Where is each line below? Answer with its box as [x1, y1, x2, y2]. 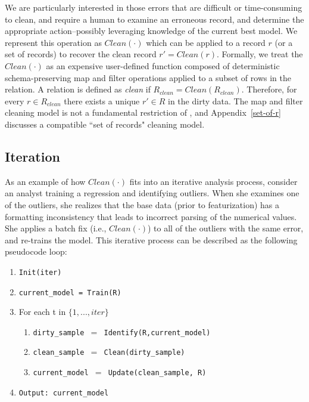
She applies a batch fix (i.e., [5, 222, 107, 234]
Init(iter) [18, 268, 62, 277]
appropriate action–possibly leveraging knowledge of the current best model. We [5, 24, 298, 37]
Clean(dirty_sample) [104, 348, 185, 357]
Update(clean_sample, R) [108, 369, 207, 378]
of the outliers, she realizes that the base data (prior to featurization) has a [5, 198, 280, 211]
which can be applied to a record [146, 36, 266, 48]
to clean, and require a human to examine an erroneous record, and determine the [5, 13, 304, 25]
